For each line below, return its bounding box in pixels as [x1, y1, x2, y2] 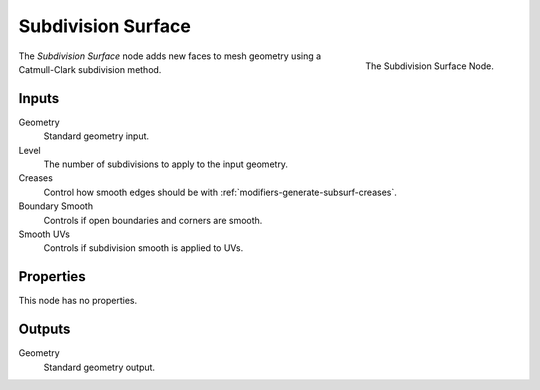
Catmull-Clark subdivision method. [18, 63, 162, 75]
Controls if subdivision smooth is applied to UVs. [43, 242, 244, 254]
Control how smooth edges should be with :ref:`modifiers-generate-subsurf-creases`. [43, 186, 397, 198]
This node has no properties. [18, 295, 138, 307]
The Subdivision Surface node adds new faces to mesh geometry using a [18, 50, 322, 62]
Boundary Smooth [18, 200, 94, 212]
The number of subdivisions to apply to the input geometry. [43, 158, 289, 170]
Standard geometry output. [43, 361, 155, 373]
